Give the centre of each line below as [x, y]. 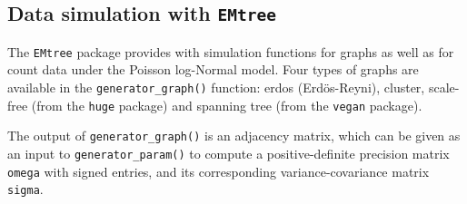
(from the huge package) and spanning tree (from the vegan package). [227, 105]
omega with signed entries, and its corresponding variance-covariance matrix [219, 171]
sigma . [25, 189]
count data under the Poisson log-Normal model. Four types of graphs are [213, 69]
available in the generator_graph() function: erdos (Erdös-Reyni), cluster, [216, 87]
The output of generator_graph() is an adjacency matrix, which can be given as [234, 136]
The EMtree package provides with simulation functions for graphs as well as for [231, 51]
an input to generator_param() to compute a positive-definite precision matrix [229, 153]
